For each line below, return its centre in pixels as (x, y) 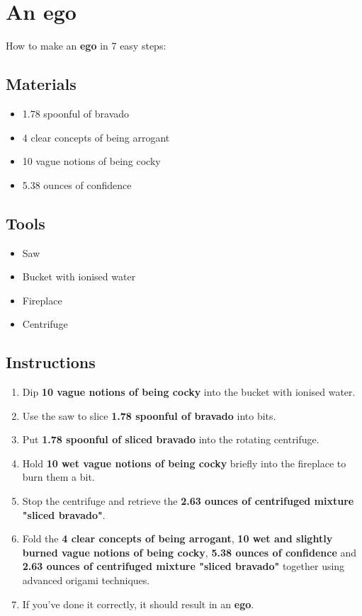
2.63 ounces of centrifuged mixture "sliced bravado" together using (183, 566)
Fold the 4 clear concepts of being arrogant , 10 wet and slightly (177, 538)
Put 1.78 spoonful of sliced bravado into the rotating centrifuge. (171, 439)
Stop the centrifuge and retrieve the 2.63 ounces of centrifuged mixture (188, 501)
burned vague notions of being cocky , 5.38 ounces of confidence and (190, 552)
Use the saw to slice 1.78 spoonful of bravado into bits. (149, 415)
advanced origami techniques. (86, 580)
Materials (41, 84)
